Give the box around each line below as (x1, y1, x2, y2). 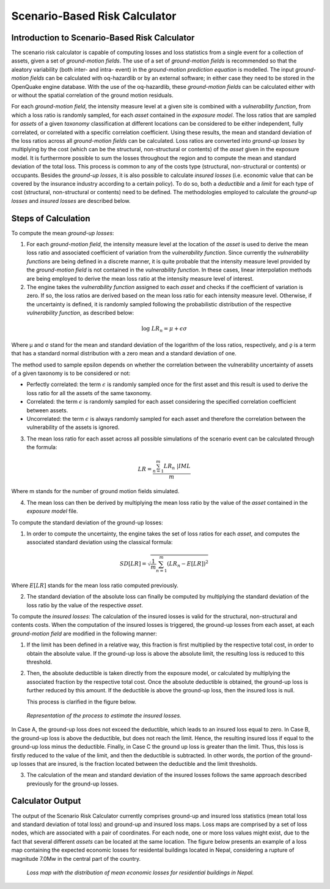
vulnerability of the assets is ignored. (26, 423, 120, 431)
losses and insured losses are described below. (11, 197, 131, 205)
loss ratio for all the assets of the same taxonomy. (26, 389, 152, 396)
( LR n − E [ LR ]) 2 (167, 559, 209, 569)
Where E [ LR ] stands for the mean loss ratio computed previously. (11, 581, 178, 589)
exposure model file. (26, 507, 78, 515)
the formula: (26, 444, 57, 451)
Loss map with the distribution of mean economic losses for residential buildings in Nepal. (26, 869, 254, 876)
